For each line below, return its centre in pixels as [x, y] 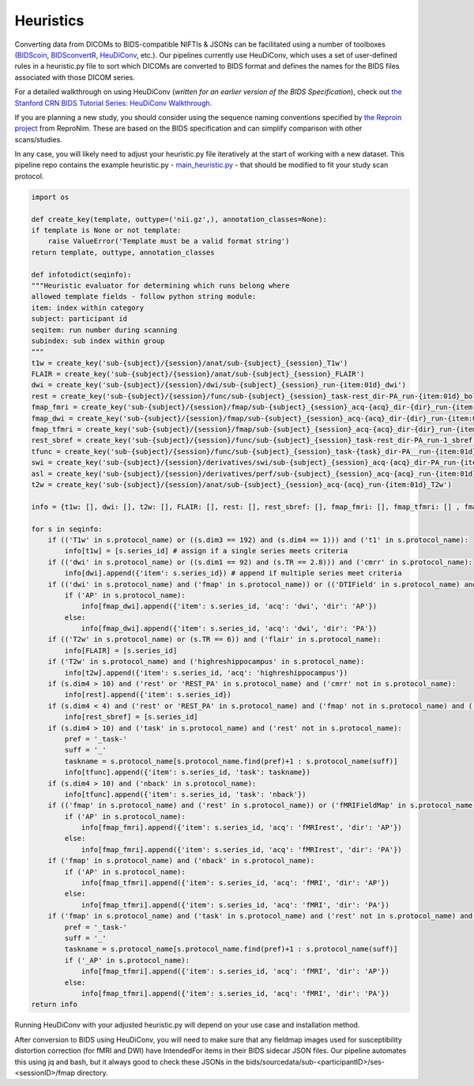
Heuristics [49, 21]
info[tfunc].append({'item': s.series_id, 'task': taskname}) [188, 772]
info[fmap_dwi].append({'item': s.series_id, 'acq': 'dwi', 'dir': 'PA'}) [229, 629]
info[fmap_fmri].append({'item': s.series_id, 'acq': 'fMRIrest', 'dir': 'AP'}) [241, 828]
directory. [92, 1073]
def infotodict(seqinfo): [81, 274]
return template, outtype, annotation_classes [123, 252]
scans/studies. [38, 139]
